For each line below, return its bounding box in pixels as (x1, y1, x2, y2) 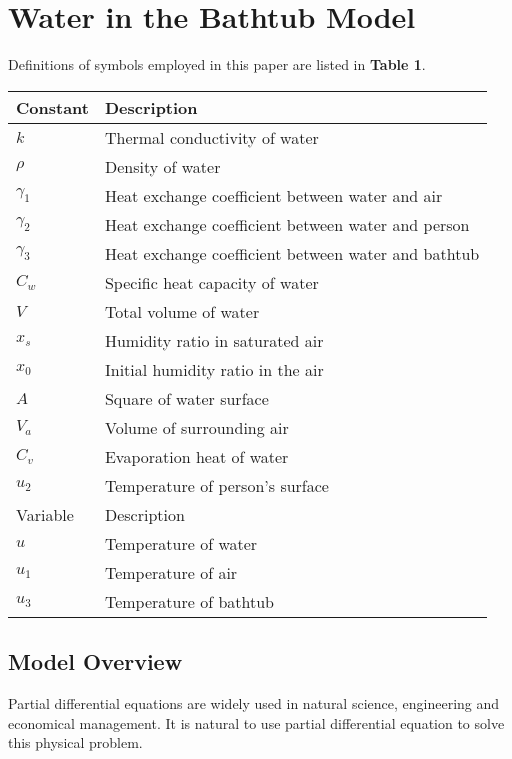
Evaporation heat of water (104, 444, 289, 468)
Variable (16, 502, 74, 526)
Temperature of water (104, 531, 258, 555)
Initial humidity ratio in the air (104, 357, 324, 381)
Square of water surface (104, 386, 269, 410)
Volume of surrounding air (104, 415, 289, 439)
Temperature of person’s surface (104, 473, 329, 497)
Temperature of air (104, 560, 238, 584)
